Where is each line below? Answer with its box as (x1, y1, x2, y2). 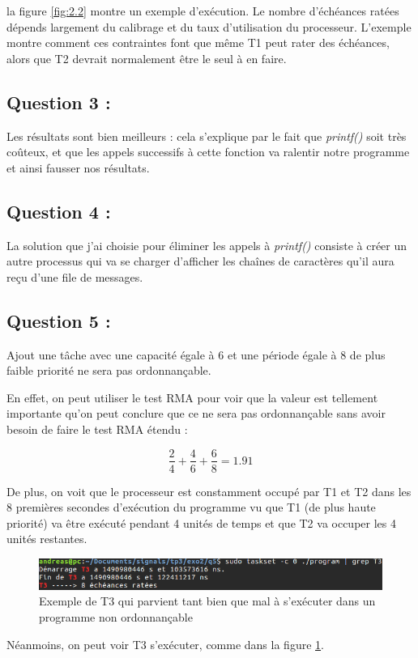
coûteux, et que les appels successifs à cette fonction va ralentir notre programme (6, 143, 410, 160)
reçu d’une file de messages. (6, 268, 143, 285)
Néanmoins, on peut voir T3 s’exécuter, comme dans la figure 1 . (6, 635, 324, 652)
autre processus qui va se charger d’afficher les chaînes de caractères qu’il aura (6, 253, 395, 270)
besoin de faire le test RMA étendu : (6, 420, 188, 437)
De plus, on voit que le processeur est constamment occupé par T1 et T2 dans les (6, 482, 412, 499)
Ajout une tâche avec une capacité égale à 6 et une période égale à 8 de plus (6, 346, 386, 363)
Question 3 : (6, 89, 111, 114)
